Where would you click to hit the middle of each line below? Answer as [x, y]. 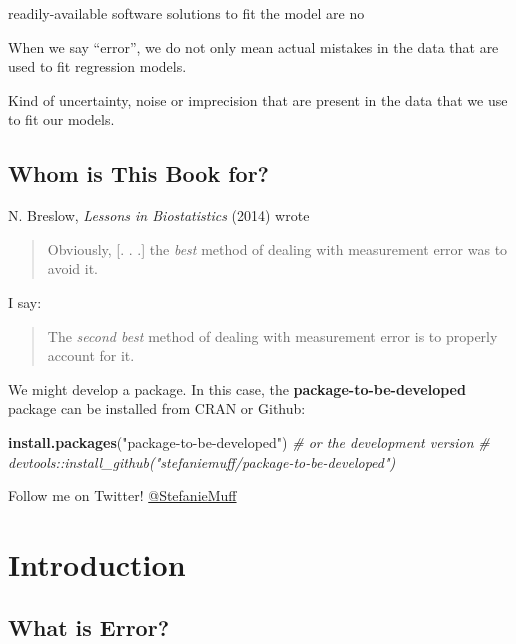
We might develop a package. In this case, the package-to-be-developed [237, 388]
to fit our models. [61, 119]
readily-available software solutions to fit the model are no [186, 13]
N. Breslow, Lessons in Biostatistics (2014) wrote [159, 215]
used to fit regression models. [97, 66]
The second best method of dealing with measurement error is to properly [272, 335]
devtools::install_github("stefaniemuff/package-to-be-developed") [202, 461]
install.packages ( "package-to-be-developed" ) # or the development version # [249, 441]
